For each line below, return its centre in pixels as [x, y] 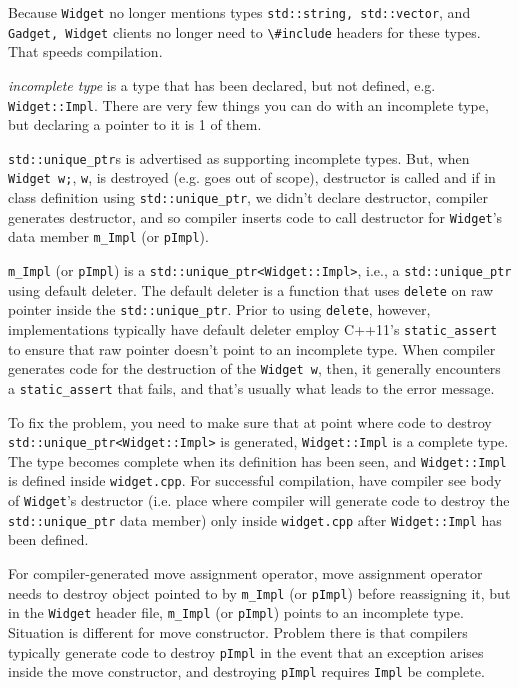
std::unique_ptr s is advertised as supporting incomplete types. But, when [239, 157]
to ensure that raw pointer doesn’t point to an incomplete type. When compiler [252, 348]
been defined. [48, 539]
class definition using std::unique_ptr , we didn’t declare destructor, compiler [248, 197]
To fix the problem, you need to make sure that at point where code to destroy [250, 421]
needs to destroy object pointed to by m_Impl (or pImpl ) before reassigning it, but [259, 592]
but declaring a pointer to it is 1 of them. [135, 124]
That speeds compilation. [85, 51]
